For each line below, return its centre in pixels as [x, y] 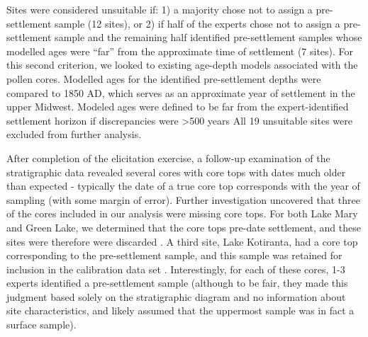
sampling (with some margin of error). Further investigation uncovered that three [183, 199]
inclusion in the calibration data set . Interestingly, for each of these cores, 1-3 [176, 269]
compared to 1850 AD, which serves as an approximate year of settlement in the [181, 92]
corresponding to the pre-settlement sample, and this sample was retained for [174, 255]
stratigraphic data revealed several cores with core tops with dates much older [176, 172]
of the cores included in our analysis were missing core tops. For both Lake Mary [182, 213]
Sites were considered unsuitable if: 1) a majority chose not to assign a [160, 9]
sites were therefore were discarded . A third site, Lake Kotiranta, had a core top [182, 241]
